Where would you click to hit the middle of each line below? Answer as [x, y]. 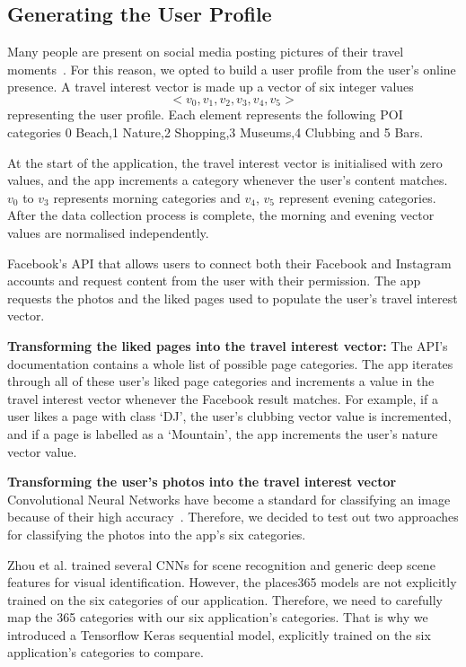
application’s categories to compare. [106, 652]
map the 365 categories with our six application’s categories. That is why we [218, 617]
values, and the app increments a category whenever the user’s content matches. [228, 180]
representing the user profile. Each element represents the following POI [205, 114]
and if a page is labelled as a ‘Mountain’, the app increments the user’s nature [223, 433]
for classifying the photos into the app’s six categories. [157, 534]
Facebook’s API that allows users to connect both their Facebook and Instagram [229, 263]
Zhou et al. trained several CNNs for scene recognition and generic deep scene [221, 564]
